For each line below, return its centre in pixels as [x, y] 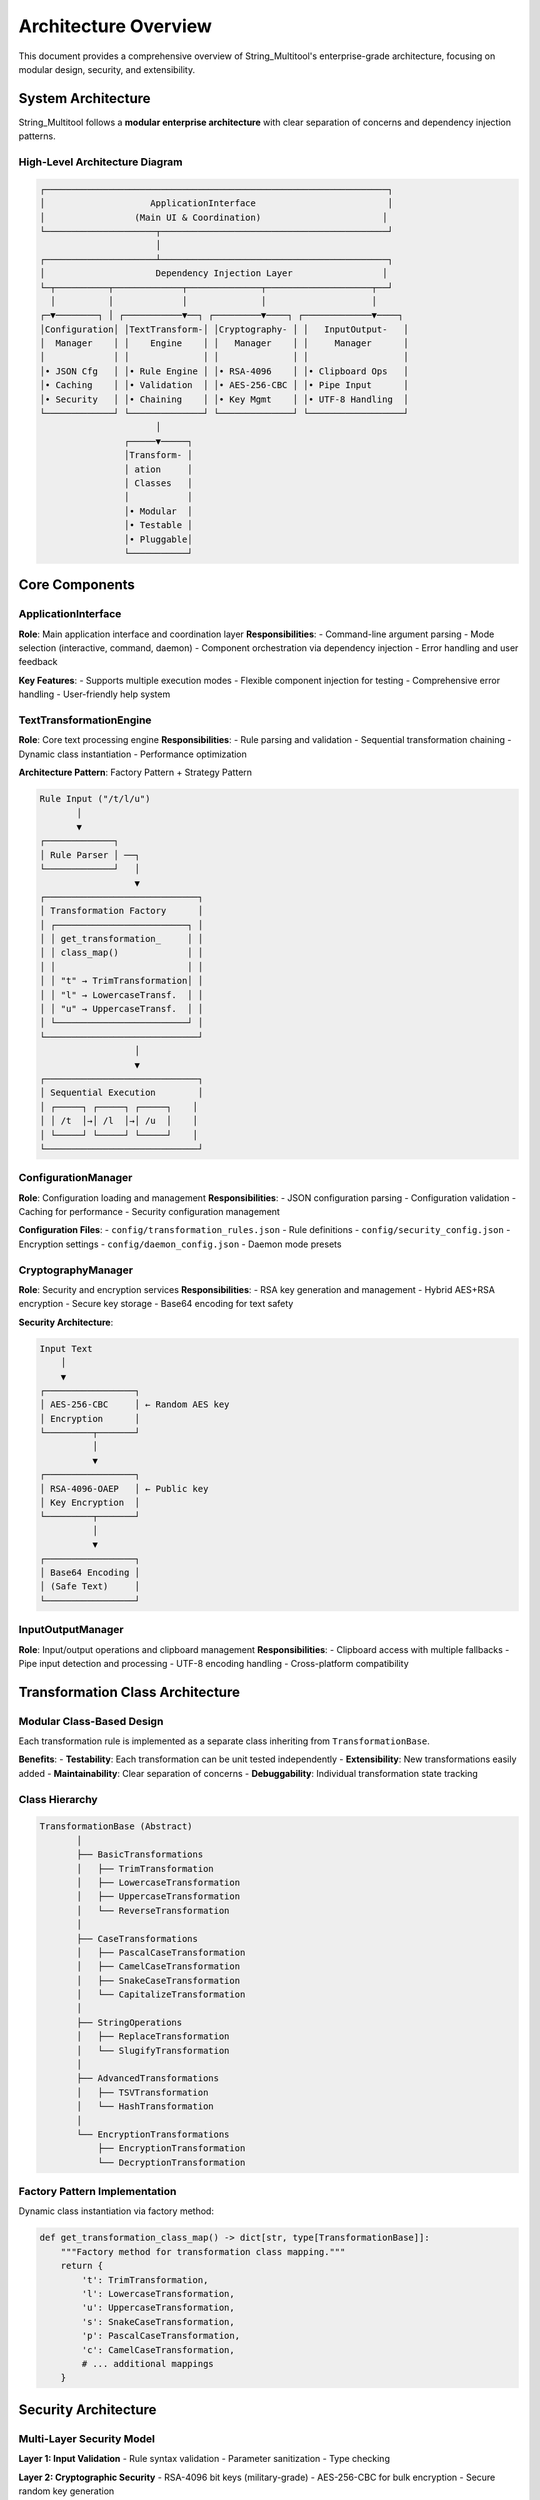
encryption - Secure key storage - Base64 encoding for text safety [156, 1304]
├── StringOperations [129, 2022]
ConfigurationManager [75, 1178]
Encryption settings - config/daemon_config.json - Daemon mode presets [180, 1244]
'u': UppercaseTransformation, [158, 2308]
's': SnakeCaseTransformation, [158, 2321]
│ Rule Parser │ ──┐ [89, 854]
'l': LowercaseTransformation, [158, 2294]
